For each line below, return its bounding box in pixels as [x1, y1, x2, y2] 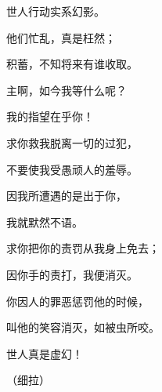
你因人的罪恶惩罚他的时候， [6, 292, 149, 309]
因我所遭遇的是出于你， [6, 187, 127, 204]
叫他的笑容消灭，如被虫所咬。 [6, 319, 160, 336]
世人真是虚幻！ [6, 345, 83, 361]
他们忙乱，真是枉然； [6, 29, 116, 45]
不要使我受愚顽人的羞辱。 [6, 161, 138, 177]
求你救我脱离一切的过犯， [6, 134, 138, 151]
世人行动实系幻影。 [6, 3, 105, 19]
